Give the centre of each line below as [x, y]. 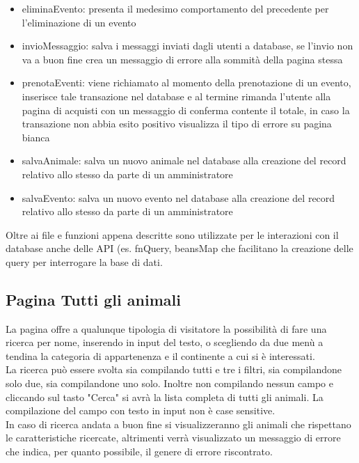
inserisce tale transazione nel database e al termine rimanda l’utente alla [176, 96]
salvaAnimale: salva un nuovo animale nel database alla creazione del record [184, 160]
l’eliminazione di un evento [79, 22]
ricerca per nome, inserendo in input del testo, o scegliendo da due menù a [165, 342]
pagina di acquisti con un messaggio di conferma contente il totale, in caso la [186, 110]
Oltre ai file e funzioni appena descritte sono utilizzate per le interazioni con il [172, 234]
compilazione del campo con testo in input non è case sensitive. [141, 410]
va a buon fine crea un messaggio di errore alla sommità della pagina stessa [182, 59]
